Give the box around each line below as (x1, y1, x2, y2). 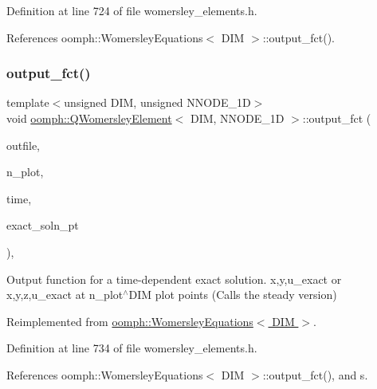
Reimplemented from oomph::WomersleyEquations (6, 312, 253, 329)
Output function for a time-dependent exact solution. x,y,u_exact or (6, 270, 342, 287)
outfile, (6, 136, 41, 153)
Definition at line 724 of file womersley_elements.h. (6, 2, 257, 18)
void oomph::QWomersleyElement (6, 110, 172, 126)
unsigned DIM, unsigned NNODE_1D (64, 94, 251, 111)
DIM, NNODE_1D (190, 110, 285, 126)
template (6, 94, 49, 111)
